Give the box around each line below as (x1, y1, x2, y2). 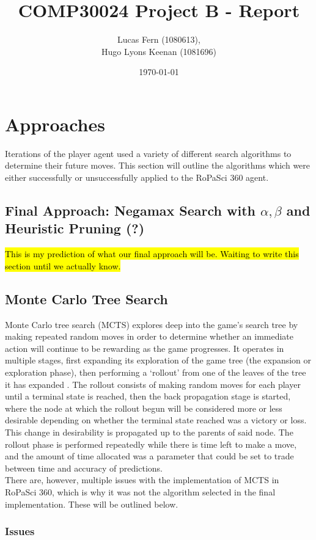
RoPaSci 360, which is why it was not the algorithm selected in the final (5, 485, 276, 498)
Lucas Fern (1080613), (117, 33, 200, 46)
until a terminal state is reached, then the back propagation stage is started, (5, 390, 291, 403)
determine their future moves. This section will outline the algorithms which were (5, 159, 310, 172)
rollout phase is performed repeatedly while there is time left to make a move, (5, 437, 297, 450)
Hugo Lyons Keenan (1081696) (101, 45, 217, 57)
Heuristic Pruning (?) (5, 219, 145, 238)
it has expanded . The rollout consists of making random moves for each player (5, 378, 301, 390)
